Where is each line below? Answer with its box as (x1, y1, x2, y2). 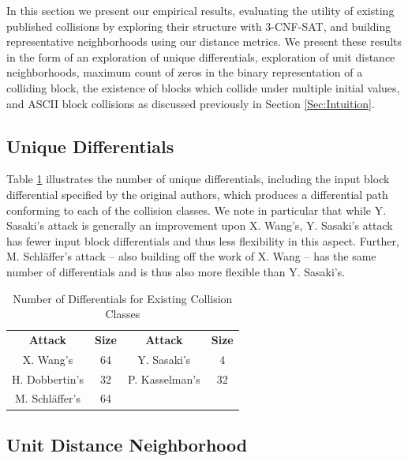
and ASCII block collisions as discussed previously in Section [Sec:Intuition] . (6, 95, 375, 111)
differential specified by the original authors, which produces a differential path (6, 186, 388, 202)
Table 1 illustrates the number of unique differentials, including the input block (6, 171, 390, 187)
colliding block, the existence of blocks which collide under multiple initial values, (6, 79, 400, 96)
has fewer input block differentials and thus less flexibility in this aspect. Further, (6, 232, 399, 249)
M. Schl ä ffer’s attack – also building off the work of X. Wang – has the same (6, 248, 376, 264)
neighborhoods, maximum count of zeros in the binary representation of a (6, 64, 363, 81)
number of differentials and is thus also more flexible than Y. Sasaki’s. (6, 263, 346, 279)
